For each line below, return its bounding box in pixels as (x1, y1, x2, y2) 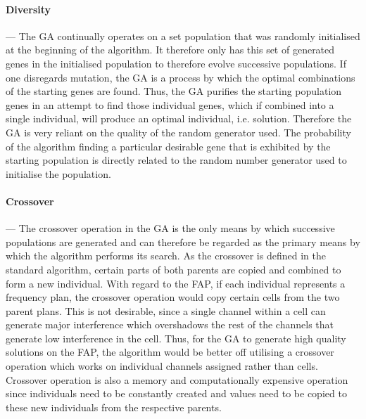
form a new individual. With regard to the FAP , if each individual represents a (6, 276, 346, 290)
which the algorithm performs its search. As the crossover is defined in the (6, 248, 326, 263)
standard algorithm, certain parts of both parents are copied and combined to (6, 262, 341, 276)
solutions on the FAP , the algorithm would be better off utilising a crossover (6, 344, 334, 359)
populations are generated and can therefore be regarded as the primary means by (6, 234, 360, 249)
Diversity (6, 1, 51, 16)
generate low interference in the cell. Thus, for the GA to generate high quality (6, 330, 346, 345)
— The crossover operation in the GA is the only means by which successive (6, 221, 335, 236)
